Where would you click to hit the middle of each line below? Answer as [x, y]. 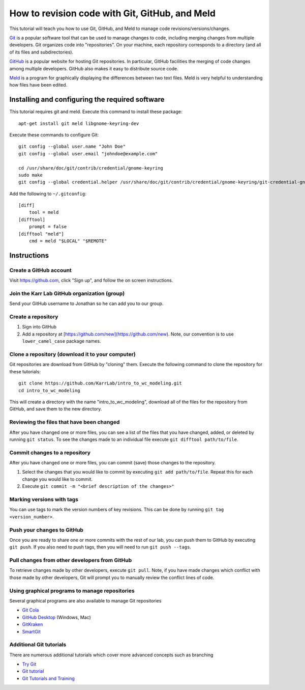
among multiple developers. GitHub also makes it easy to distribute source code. [94, 68]
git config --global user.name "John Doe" [72, 147]
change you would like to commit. [57, 479]
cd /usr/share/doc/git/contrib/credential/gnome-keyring [91, 168]
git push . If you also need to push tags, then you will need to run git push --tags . [100, 547]
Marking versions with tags [44, 499]
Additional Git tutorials [38, 645]
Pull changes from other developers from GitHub [71, 560]
